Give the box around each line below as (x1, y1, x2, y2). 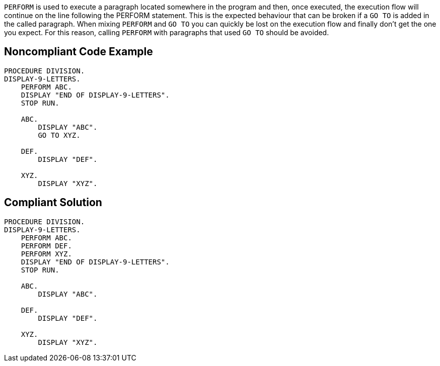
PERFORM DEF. (21, 241, 72, 250)
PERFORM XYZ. (21, 249, 72, 258)
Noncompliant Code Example (4, 45, 153, 58)
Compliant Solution (4, 196, 102, 209)
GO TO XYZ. (38, 131, 81, 139)
